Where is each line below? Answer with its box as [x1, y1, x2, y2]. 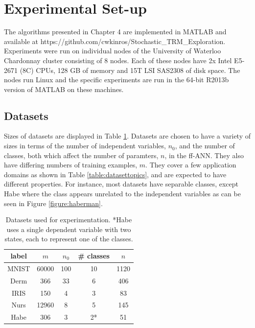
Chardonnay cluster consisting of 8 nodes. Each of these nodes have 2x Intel [4, 55, 232, 65]
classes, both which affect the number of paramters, [4, 150, 159, 160]
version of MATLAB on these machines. [4, 84, 124, 94]
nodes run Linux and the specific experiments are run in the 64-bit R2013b [4, 74, 229, 85]
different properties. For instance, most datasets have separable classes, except [4, 179, 238, 189]
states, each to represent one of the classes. [4, 234, 133, 244]
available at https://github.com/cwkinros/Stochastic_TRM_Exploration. [4, 36, 226, 46]
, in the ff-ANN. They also [164, 150, 244, 160]
